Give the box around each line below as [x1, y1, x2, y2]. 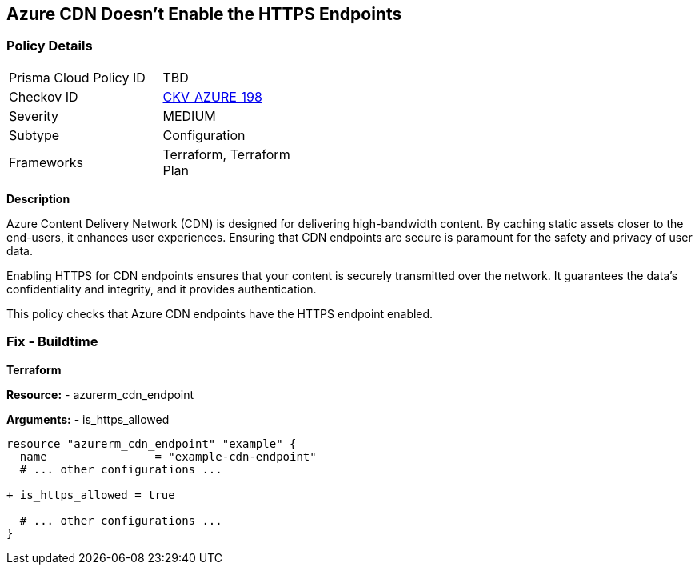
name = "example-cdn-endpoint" [19, 449, 317, 463]
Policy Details [6, 38, 93, 54]
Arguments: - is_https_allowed [6, 412, 170, 426]
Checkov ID [9, 88, 78, 105]
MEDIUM [162, 107, 216, 124]
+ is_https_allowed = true [6, 488, 175, 501]
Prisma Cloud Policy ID [9, 69, 146, 86]
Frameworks [9, 154, 83, 170]
